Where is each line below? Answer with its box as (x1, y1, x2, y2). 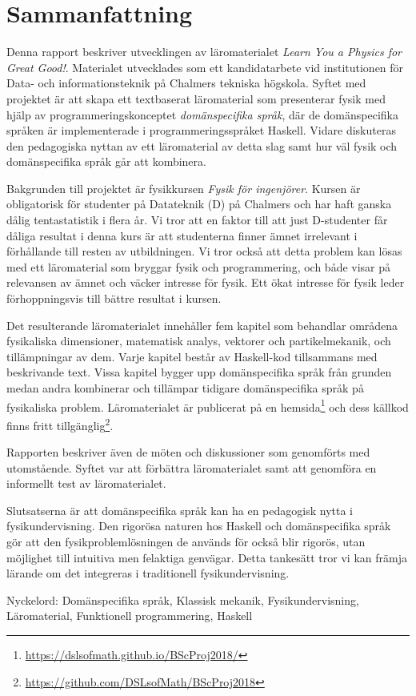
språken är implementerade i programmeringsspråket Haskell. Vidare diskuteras (6, 122, 396, 139)
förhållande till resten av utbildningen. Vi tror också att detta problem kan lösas (6, 243, 402, 259)
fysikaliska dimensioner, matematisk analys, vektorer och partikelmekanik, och (6, 332, 391, 349)
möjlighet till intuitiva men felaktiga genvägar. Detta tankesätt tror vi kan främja (6, 549, 407, 565)
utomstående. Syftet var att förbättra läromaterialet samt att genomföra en (6, 459, 377, 476)
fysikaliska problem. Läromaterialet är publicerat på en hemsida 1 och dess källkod (6, 396, 409, 415)
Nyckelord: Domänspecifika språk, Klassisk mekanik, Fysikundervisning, (6, 591, 359, 608)
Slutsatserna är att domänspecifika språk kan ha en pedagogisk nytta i (6, 501, 353, 518)
